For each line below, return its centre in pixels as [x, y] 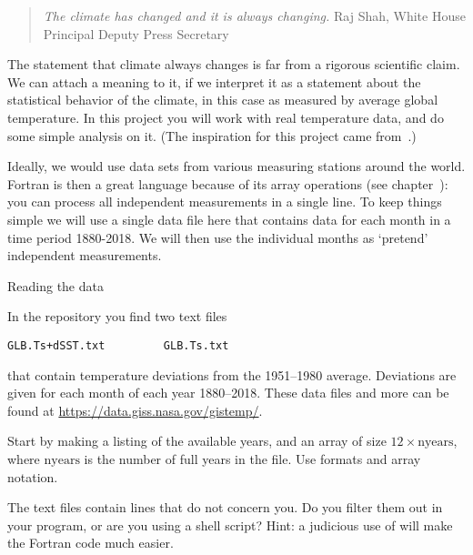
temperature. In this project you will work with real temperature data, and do [226, 117]
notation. [33, 476]
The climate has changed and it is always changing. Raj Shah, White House [254, 15]
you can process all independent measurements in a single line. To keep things [225, 202]
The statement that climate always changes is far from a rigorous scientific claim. [234, 64]
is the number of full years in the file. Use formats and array [252, 458]
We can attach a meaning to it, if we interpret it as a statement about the [214, 81]
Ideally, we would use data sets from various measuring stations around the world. [236, 166]
